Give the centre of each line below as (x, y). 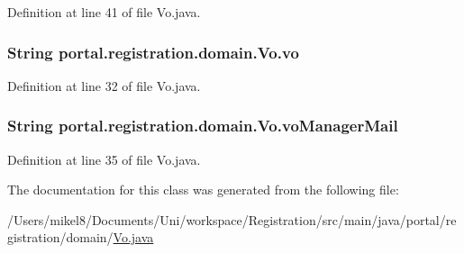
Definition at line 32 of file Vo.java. (104, 85)
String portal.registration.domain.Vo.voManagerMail (203, 126)
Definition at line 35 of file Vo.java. (104, 159)
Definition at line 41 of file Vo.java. (104, 12)
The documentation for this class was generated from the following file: (203, 190)
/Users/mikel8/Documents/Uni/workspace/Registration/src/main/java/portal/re (232, 219)
